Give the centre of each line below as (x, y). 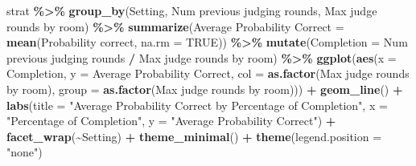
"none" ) (25, 152)
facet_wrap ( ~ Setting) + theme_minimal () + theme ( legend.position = (194, 136)
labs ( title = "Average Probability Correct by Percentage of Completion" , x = (197, 105)
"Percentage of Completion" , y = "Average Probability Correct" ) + (171, 121)
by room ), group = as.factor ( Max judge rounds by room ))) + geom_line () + (205, 89)
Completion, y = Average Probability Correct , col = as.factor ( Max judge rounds (208, 73)
